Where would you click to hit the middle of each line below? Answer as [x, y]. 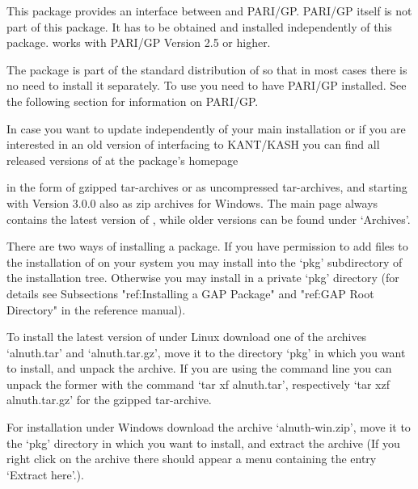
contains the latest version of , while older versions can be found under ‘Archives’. [209, 219]
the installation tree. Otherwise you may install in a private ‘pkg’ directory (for [203, 278]
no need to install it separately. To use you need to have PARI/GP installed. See [207, 85]
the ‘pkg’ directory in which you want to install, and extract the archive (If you [203, 443]
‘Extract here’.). [45, 474]
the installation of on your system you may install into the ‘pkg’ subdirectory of [205, 261]
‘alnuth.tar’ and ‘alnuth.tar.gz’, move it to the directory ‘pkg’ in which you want [206, 352]
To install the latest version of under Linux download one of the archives [187, 337]
